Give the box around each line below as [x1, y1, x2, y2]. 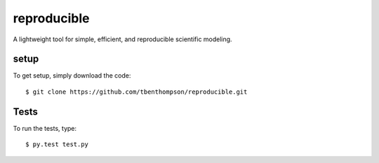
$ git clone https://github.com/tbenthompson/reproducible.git [25, 87, 248, 96]
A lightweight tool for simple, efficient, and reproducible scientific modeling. [13, 35, 232, 43]
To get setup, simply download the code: [13, 71, 131, 80]
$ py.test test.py [25, 141, 89, 148]
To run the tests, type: [13, 124, 77, 132]
